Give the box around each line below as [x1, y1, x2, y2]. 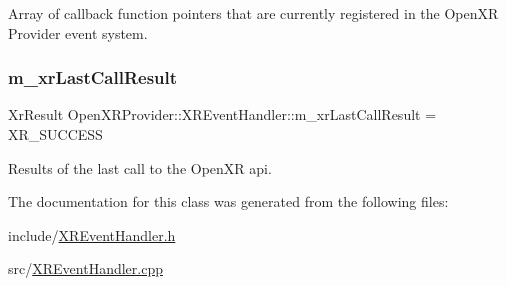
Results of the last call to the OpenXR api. [8, 157, 272, 178]
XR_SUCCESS [8, 124, 103, 144]
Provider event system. [8, 22, 148, 43]
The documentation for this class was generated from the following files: [8, 191, 449, 212]
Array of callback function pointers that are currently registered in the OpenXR [8, 3, 499, 23]
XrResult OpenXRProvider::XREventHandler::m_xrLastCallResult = [8, 104, 437, 125]
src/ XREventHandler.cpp [8, 258, 163, 279]
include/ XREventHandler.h [8, 224, 176, 245]
